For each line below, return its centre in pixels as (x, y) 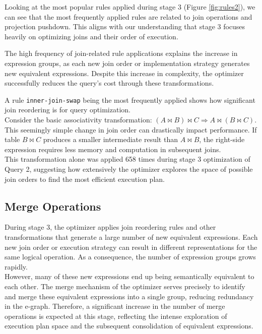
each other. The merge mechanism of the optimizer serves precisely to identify (125, 286)
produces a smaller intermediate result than (110, 139)
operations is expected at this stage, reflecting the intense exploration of (116, 316)
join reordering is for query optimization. (68, 110)
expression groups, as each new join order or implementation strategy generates (127, 63)
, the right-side (222, 139)
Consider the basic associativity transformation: (78, 119)
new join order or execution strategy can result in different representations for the (131, 247)
